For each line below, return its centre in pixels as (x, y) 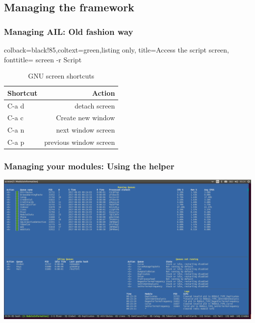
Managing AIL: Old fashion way (69, 31)
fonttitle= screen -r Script (43, 59)
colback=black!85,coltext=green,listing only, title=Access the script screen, (116, 50)
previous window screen (80, 142)
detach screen (95, 105)
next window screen (86, 130)
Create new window (86, 118)
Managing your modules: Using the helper (89, 166)
